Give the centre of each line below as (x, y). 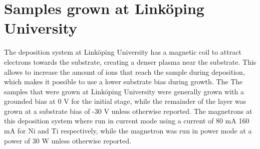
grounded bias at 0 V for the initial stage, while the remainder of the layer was (125, 101)
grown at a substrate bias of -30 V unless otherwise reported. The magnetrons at (128, 111)
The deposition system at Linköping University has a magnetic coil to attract (123, 52)
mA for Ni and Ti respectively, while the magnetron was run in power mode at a (128, 131)
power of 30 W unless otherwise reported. (68, 140)
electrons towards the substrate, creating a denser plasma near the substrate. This (130, 61)
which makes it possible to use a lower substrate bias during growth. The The (123, 82)
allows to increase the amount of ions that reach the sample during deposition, (124, 71)
